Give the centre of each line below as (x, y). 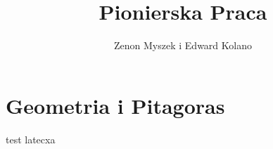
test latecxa (31, 139)
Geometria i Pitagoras (115, 105)
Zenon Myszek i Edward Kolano (183, 45)
